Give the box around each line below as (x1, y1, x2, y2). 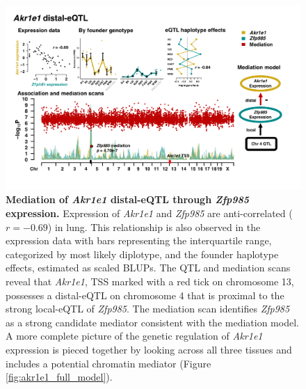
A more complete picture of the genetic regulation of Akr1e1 (6, 328, 263, 343)
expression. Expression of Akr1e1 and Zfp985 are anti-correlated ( (6, 206, 293, 221)
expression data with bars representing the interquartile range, (6, 233, 272, 248)
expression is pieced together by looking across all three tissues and (6, 342, 292, 356)
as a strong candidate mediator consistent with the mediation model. (6, 315, 299, 329)
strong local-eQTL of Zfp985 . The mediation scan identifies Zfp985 (6, 301, 290, 316)
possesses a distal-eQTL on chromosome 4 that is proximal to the (6, 287, 284, 302)
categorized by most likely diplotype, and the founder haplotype (6, 246, 279, 261)
